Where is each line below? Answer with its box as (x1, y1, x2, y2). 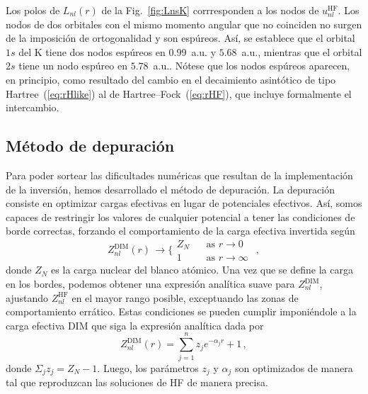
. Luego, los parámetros (97, 360, 199, 375)
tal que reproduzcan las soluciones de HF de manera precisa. (6, 374, 268, 389)
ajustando (6, 290, 48, 305)
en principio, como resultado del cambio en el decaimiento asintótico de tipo (6, 72, 336, 86)
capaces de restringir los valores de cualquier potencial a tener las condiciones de (6, 209, 355, 224)
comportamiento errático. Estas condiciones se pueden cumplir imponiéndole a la (6, 304, 357, 319)
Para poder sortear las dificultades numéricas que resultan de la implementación (6, 167, 353, 182)
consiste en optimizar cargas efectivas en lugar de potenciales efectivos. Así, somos (6, 196, 362, 210)
